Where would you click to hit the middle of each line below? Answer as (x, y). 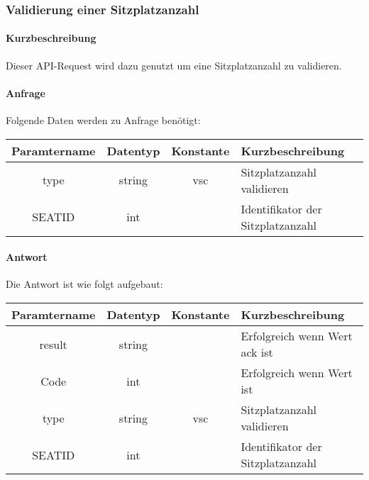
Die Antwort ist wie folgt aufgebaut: (84, 284)
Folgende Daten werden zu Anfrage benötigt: (103, 120)
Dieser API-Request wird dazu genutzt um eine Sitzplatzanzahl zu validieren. (174, 65)
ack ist (257, 352)
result (53, 344)
